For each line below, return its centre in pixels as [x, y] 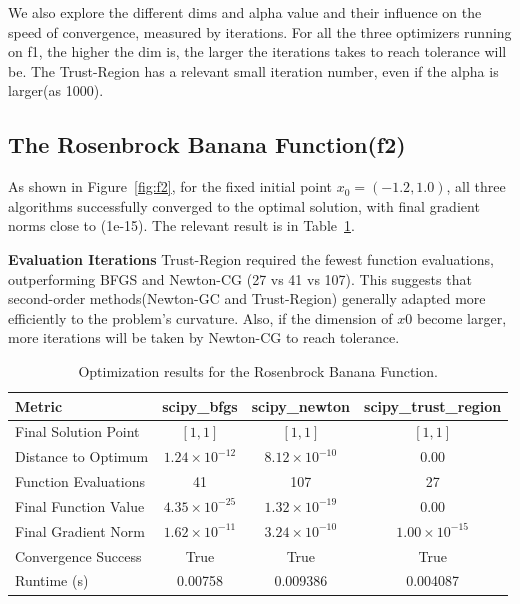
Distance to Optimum [82, 456]
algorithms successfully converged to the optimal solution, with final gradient [244, 205]
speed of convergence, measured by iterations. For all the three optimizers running [260, 31]
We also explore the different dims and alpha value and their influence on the [245, 12]
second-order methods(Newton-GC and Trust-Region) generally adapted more [247, 298]
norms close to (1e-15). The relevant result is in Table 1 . [181, 225]
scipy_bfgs [200, 405]
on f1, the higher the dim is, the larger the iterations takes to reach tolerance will [257, 51]
